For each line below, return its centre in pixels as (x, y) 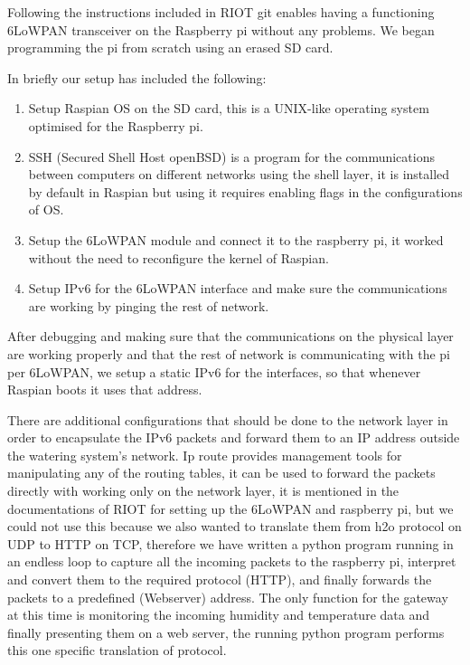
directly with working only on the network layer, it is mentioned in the (203, 491)
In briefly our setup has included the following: (137, 77)
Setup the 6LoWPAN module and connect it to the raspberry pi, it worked (236, 239)
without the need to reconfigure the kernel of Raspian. (179, 257)
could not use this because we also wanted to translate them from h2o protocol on (235, 526)
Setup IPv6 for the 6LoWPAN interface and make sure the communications (238, 288)
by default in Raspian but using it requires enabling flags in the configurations (245, 191)
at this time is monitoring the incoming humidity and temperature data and (218, 615)
